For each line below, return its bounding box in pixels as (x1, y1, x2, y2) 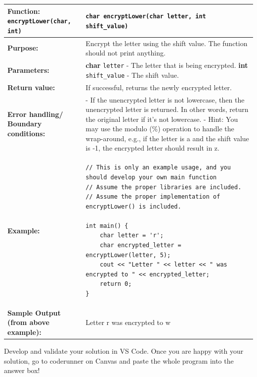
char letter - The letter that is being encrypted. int (86, 60, 248, 70)
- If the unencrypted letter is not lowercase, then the (86, 94, 245, 105)
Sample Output (7, 307, 61, 318)
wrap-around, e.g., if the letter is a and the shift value (86, 133, 249, 143)
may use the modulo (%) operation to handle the (86, 123, 234, 134)
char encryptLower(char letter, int (86, 13, 206, 20)
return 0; (100, 280, 132, 288)
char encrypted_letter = (100, 242, 181, 249)
